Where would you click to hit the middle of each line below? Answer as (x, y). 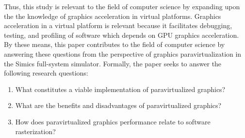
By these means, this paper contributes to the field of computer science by (114, 44)
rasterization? (35, 131)
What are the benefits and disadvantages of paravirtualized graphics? (118, 105)
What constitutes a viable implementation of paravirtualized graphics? (120, 89)
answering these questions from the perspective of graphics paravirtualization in (123, 54)
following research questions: (46, 73)
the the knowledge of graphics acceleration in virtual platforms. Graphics (113, 16)
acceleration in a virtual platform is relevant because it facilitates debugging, (118, 25)
